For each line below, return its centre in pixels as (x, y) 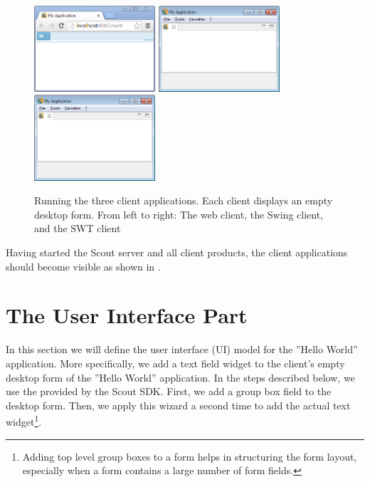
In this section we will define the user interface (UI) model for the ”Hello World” (182, 349)
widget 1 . (24, 420)
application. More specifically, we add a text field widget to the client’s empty (175, 363)
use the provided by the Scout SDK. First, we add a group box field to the (169, 391)
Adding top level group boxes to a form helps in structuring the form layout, (190, 456)
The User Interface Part (127, 315)
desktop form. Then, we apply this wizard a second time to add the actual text (178, 405)
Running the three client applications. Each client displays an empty (184, 200)
